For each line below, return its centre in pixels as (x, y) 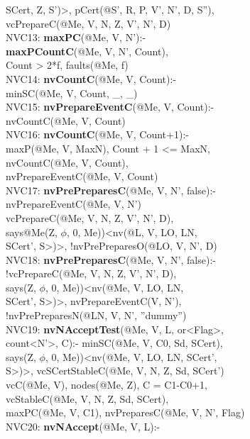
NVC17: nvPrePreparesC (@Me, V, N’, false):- (111, 190)
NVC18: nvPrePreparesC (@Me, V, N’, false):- (111, 259)
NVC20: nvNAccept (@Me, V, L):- (83, 426)
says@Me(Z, (32, 232)
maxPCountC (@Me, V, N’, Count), (87, 51)
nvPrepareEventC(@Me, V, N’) (74, 204)
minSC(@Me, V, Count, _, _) (72, 93)
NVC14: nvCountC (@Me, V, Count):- (91, 78)
